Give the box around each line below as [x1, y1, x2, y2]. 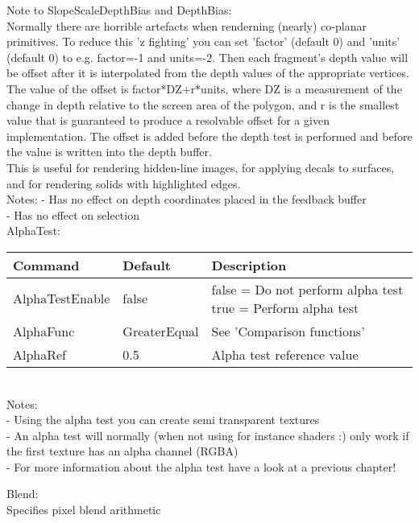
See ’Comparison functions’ [211, 321, 365, 340]
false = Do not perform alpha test [211, 279, 404, 299]
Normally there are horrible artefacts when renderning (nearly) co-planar [6, 17, 367, 34]
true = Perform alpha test [211, 298, 359, 317]
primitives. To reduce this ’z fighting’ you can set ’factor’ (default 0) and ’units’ [6, 33, 400, 50]
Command [13, 255, 80, 274]
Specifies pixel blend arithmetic [6, 501, 161, 518]
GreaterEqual [122, 321, 199, 340]
